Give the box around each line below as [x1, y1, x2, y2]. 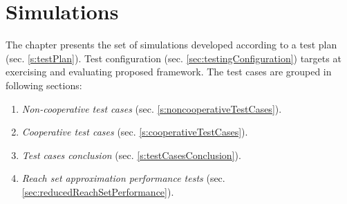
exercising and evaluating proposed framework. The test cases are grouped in [6, 64, 332, 79]
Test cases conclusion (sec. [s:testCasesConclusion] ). [21, 147, 241, 162]
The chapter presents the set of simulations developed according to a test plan [6, 37, 337, 52]
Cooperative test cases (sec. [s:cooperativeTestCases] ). [21, 124, 248, 139]
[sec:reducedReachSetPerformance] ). [21, 184, 174, 198]
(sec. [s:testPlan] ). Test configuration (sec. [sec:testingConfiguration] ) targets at [6, 50, 341, 65]
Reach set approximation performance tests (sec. [21, 171, 225, 185]
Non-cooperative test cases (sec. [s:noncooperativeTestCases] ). [21, 101, 282, 115]
